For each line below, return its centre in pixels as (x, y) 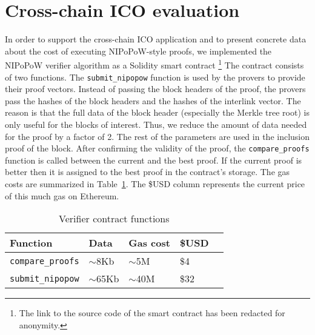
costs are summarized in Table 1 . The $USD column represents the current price (155, 184)
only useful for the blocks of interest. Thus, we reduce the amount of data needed (156, 124)
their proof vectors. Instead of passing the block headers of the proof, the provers (155, 89)
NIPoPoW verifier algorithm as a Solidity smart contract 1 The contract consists (154, 64)
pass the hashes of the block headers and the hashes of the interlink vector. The (153, 100)
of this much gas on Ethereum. (62, 195)
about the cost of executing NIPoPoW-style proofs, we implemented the (138, 51)
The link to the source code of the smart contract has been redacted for (152, 313)
